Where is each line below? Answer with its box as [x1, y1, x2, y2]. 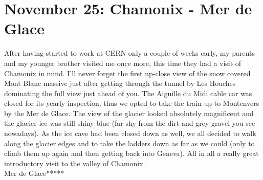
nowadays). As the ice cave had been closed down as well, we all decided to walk [4, 128, 256, 139]
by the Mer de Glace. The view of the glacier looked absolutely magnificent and [4, 107, 254, 118]
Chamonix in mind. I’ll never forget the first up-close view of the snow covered [4, 67, 251, 78]
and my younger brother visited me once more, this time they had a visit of [4, 57, 242, 68]
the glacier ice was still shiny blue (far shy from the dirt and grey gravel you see [4, 118, 255, 128]
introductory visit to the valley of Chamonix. [4, 157, 145, 168]
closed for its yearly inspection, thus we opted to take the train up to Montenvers [4, 98, 259, 108]
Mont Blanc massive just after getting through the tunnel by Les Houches [4, 78, 236, 88]
